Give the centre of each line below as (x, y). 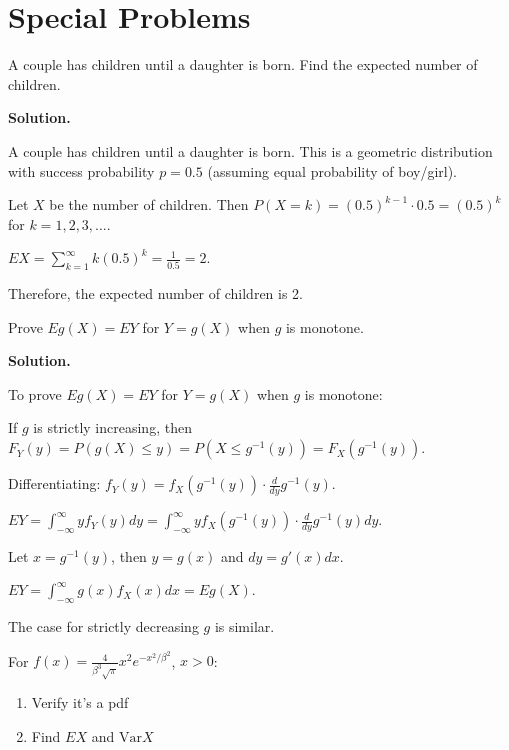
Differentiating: (54, 483)
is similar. (244, 626)
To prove (35, 393)
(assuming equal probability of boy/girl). (332, 170)
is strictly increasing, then (112, 427)
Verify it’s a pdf (80, 702)
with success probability (81, 170)
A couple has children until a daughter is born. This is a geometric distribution (250, 150)
